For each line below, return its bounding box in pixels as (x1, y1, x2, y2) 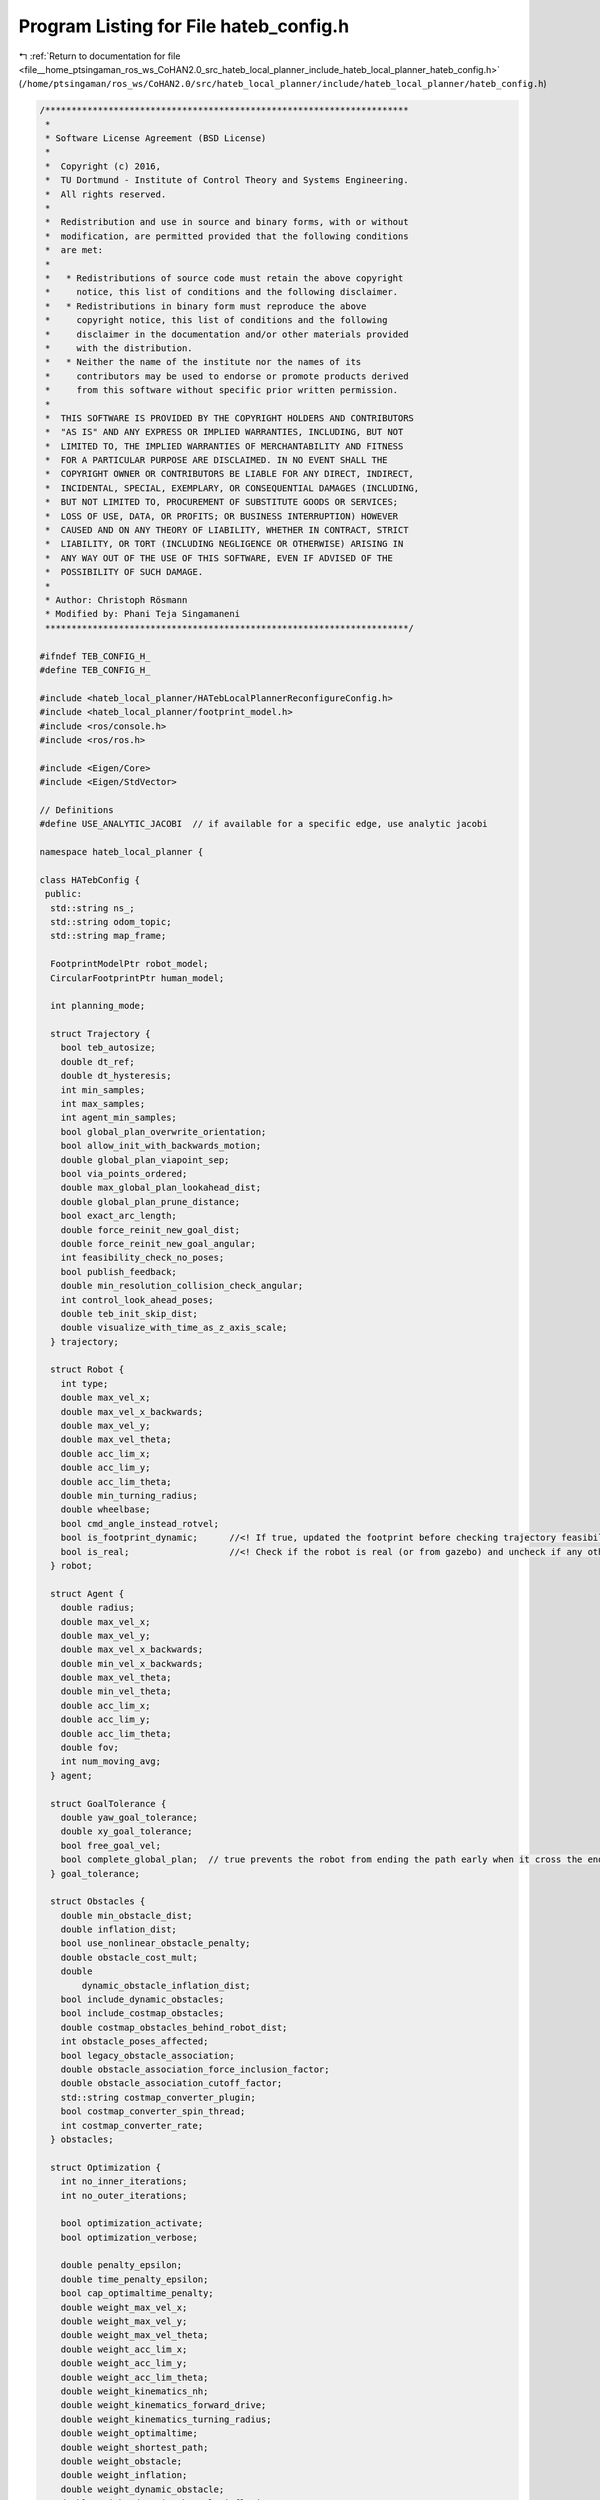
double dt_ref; (60, 1056, 135, 1067)
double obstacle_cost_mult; (60, 1951, 199, 1963)
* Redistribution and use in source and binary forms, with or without (45, 216, 409, 228)
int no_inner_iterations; (60, 2176, 188, 2187)
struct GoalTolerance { (50, 1798, 167, 1809)
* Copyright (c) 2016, (45, 160, 162, 172)
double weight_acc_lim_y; (60, 2358, 188, 2369)
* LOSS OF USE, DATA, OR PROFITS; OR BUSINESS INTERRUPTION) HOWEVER (45, 510, 399, 522)
